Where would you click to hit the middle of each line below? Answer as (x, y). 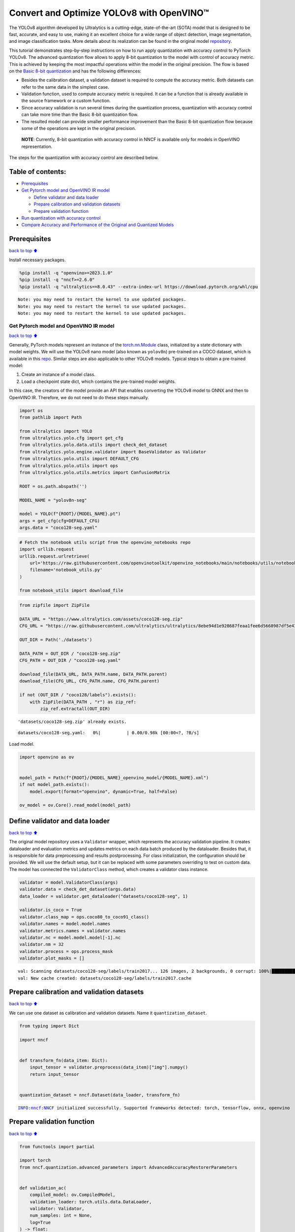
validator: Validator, (57, 1209)
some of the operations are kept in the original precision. (79, 129)
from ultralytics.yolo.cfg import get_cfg (71, 438)
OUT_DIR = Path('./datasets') (56, 640)
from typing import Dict (49, 1026)
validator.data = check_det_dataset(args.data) (78, 889)
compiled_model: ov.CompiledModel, (73, 1195)
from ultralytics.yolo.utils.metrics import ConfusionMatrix (95, 473)
